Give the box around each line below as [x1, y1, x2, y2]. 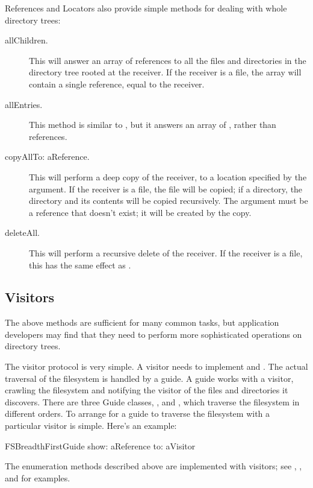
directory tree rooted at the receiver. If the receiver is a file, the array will [29, 66, 302, 78]
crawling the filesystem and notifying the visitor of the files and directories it [5, 384, 288, 396]
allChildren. [5, 34, 48, 46]
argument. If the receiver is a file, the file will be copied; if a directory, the [29, 182, 303, 195]
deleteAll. [5, 226, 40, 239]
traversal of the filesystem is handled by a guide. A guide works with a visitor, [5, 372, 294, 384]
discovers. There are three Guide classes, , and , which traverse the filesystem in [5, 395, 300, 408]
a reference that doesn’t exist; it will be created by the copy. [29, 206, 252, 218]
